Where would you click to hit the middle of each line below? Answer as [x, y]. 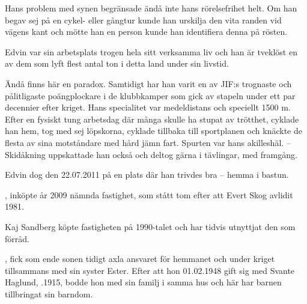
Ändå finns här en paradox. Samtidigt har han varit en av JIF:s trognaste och [148, 83]
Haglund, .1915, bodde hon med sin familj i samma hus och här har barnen [143, 282]
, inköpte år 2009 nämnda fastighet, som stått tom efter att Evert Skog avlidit [149, 194]
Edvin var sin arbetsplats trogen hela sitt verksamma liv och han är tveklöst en [151, 51]
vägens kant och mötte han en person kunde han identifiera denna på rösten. [146, 32]
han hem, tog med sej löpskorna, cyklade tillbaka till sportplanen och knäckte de [153, 131]
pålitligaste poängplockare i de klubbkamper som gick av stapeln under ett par [150, 95]
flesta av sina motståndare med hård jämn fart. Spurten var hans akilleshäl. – [148, 142]
